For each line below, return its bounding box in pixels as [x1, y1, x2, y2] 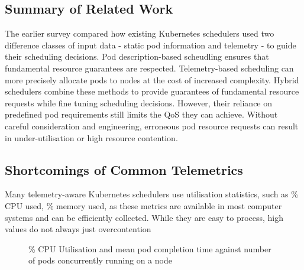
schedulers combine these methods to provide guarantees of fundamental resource [5, 85, 299, 97]
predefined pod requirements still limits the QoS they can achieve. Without [5, 108, 278, 121]
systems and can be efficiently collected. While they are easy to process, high [5, 211, 284, 223]
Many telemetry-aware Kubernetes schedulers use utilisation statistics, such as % [5, 188, 298, 200]
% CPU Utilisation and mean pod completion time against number [28, 242, 271, 255]
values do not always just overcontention [5, 223, 151, 235]
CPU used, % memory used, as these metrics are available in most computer [5, 199, 282, 212]
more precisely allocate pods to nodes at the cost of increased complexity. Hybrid [5, 73, 299, 86]
